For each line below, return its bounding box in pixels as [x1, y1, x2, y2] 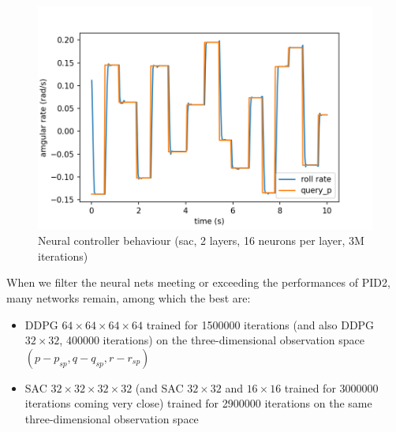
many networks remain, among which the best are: [6, 290, 251, 306]
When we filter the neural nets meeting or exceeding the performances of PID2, [6, 274, 390, 291]
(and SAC [135, 379, 184, 396]
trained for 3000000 [284, 379, 379, 396]
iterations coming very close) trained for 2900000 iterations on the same [24, 395, 372, 411]
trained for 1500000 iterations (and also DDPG [146, 316, 375, 332]
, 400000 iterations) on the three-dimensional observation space [59, 332, 364, 348]
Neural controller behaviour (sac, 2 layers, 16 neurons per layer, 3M [38, 232, 364, 249]
